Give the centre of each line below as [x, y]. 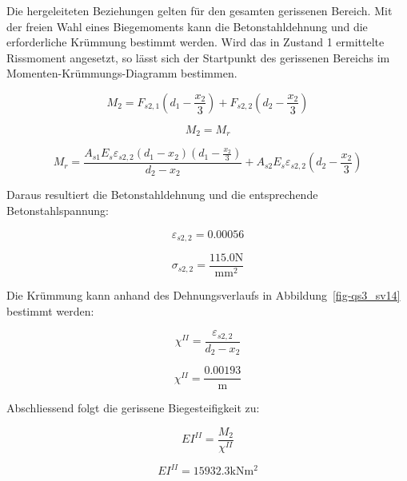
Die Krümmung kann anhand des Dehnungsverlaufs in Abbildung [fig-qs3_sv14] [203, 295]
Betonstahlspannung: [58, 210]
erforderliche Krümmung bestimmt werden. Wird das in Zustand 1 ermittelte [196, 42]
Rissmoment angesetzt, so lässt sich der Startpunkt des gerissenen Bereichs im [198, 57]
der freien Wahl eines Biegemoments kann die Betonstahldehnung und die [187, 26]
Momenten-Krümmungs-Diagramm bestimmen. [122, 73]
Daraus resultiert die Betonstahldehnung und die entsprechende [162, 195]
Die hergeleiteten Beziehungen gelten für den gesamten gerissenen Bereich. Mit [200, 10]
